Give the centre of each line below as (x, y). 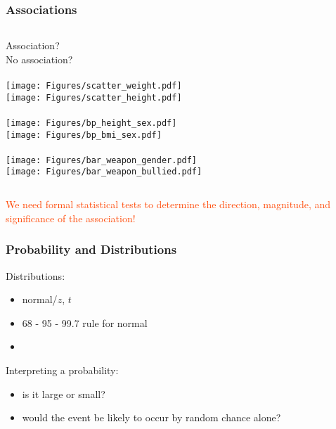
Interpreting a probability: (62, 370)
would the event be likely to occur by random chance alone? (151, 417)
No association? (39, 59)
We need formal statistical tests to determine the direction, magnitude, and (168, 204)
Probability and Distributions (91, 249)
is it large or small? (64, 393)
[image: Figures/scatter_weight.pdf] (94, 86)
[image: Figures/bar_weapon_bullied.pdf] (104, 172)
